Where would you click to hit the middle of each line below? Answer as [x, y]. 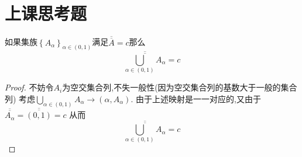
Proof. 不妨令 [29, 87]
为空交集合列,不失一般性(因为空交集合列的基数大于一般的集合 [180, 87]
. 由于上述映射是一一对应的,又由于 [196, 98]
